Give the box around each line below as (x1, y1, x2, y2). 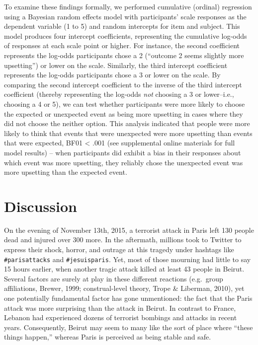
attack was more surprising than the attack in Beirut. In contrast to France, (4, 302, 236, 313)
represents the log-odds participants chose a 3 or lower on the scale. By (4, 69, 221, 80)
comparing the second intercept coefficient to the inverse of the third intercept (4, 79, 242, 89)
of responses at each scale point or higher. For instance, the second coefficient (4, 40, 240, 51)
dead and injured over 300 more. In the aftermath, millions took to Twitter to (4, 234, 242, 245)
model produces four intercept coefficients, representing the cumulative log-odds (4, 30, 247, 41)
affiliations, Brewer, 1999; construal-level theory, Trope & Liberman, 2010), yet (4, 283, 245, 293)
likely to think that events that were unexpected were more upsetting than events (4, 128, 253, 138)
